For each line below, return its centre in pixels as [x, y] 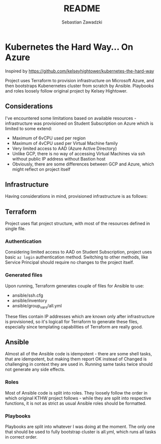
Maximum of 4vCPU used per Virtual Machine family [65, 143]
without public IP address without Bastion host [59, 159]
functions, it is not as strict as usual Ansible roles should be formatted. [76, 403]
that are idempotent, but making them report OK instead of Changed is [76, 359]
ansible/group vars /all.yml [37, 306]
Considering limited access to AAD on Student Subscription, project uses [79, 252]
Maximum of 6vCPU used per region [49, 138]
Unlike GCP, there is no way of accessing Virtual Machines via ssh [79, 153]
